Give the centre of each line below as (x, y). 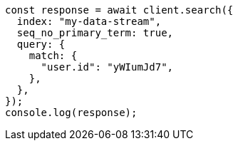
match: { (53, 56)
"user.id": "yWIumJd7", (107, 67)
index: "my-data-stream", (89, 21)
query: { (41, 44)
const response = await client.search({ (119, 10)
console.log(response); (71, 113)
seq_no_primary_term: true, (95, 33)
